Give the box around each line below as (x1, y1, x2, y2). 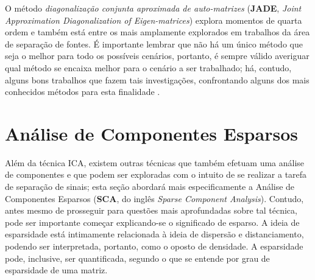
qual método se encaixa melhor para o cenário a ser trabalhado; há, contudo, (5, 61, 292, 74)
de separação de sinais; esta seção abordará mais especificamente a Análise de (5, 180, 295, 193)
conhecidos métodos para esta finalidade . (5, 85, 160, 98)
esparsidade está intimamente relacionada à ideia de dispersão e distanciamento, (5, 228, 304, 240)
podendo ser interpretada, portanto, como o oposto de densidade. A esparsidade (5, 240, 303, 253)
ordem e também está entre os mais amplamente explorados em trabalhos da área (5, 26, 310, 38)
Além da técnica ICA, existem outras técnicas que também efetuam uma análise (5, 156, 305, 169)
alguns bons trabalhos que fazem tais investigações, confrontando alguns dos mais (5, 73, 310, 86)
